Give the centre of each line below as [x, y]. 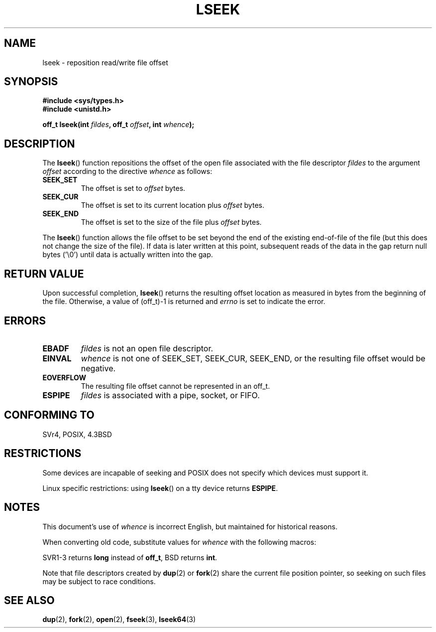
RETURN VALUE [44, 274]
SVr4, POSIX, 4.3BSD [77, 434]
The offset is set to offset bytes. [133, 188]
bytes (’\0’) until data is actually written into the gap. [128, 255]
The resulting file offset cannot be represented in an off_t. [175, 386]
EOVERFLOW [64, 377]
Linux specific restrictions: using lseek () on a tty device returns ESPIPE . [160, 488]
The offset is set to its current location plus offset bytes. [172, 205]
